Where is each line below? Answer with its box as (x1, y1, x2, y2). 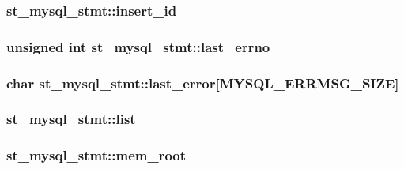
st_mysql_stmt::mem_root (6, 145, 187, 165)
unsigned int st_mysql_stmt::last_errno (6, 36, 270, 56)
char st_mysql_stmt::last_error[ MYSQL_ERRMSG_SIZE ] (6, 73, 399, 92)
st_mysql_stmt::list (6, 109, 136, 129)
